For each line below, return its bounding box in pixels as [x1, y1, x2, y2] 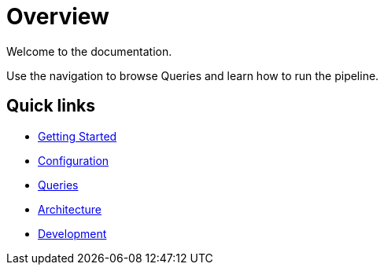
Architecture [38, 202, 102, 216]
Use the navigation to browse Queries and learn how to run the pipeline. [6, 68, 379, 82]
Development [38, 226, 107, 240]
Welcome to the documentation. [6, 44, 172, 58]
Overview [6, 3, 109, 30]
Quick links [6, 96, 95, 116]
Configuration [38, 153, 109, 167]
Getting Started [38, 129, 117, 143]
